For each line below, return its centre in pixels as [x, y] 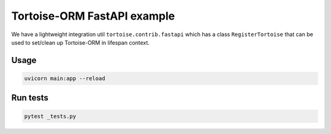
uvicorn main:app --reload [65, 78]
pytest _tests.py [50, 116]
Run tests [30, 98]
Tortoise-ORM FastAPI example [93, 16]
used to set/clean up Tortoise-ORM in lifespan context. [81, 42]
